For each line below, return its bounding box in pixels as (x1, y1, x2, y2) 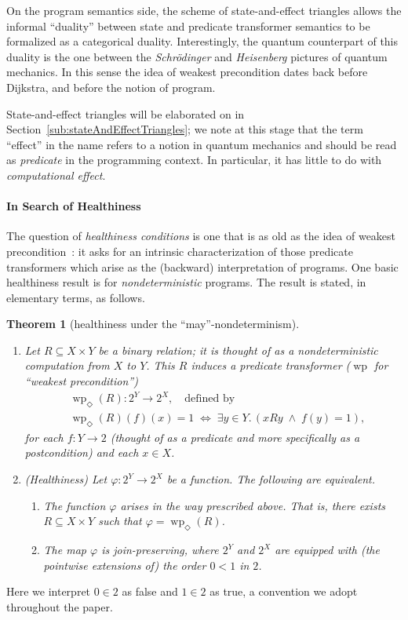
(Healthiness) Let (24, 471, 107, 487)
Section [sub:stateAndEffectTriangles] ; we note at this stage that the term (6, 121, 363, 137)
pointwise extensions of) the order (43, 556, 206, 573)
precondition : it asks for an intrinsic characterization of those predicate (6, 243, 353, 259)
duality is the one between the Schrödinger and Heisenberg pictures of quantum (6, 48, 388, 64)
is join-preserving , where (101, 542, 219, 557)
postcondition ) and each (24, 444, 139, 461)
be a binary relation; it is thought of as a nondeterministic (98, 341, 378, 358)
